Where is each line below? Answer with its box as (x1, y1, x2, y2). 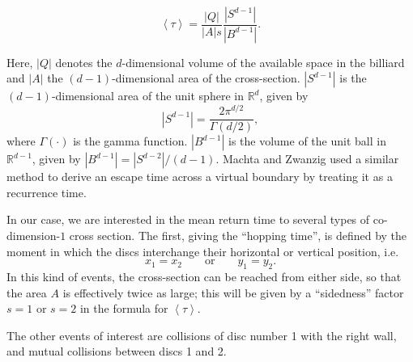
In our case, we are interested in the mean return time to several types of (6, 211, 370, 228)
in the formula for (79, 300, 168, 317)
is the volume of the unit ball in (228, 133, 386, 149)
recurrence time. (6, 183, 87, 200)
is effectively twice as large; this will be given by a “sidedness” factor (62, 284, 404, 301)
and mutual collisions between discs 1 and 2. (6, 343, 227, 360)
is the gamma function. (73, 133, 188, 149)
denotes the (55, 53, 113, 70)
